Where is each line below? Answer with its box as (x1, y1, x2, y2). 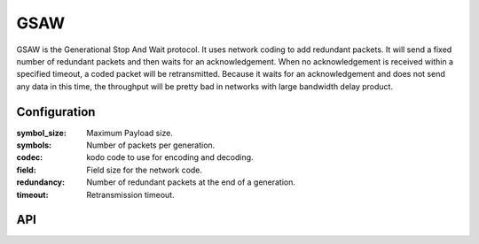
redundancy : (16, 177, 66, 187)
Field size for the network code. (86, 164, 203, 175)
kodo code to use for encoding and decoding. (86, 152, 254, 163)
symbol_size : (16, 127, 67, 138)
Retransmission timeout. (86, 189, 175, 200)
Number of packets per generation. (86, 140, 216, 150)
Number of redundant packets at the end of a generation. (86, 177, 296, 187)
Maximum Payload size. (86, 127, 173, 138)
